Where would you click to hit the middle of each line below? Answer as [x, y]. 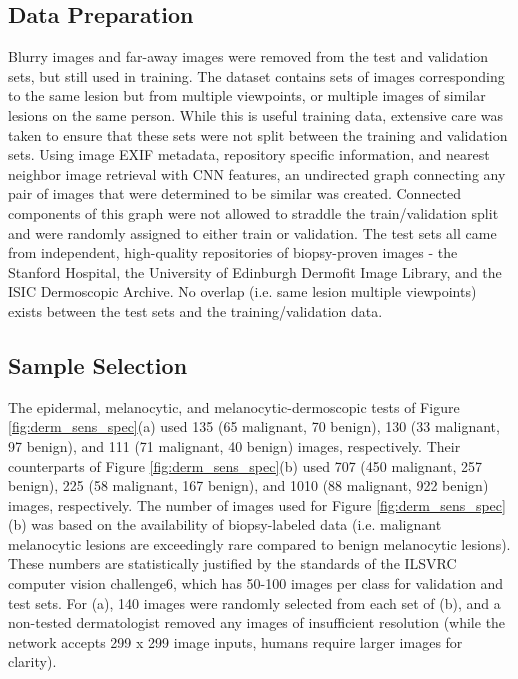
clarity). [32, 661]
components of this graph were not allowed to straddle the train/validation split [253, 212]
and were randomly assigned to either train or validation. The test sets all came [252, 232]
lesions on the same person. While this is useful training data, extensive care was [256, 114]
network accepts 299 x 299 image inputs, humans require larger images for [235, 641]
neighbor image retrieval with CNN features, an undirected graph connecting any [257, 173]
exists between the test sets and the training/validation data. [195, 310]
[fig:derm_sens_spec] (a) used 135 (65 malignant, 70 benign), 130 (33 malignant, [254, 426]
